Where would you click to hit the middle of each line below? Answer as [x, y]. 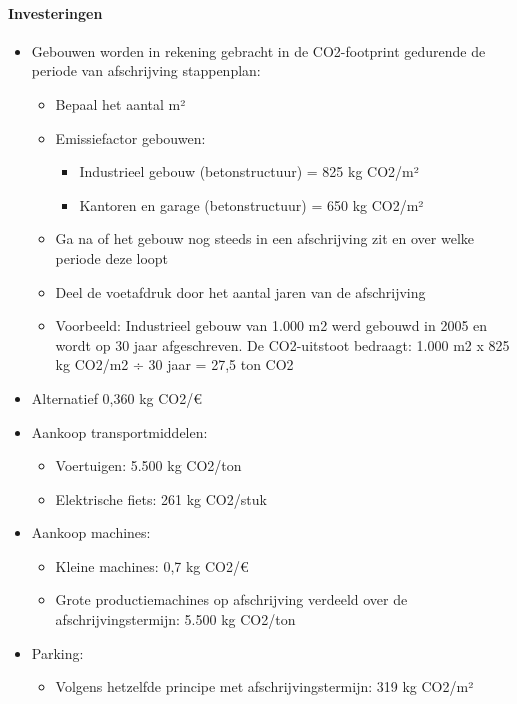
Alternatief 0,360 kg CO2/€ [117, 397]
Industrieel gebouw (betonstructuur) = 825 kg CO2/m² [249, 171]
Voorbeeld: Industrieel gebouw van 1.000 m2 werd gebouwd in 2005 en [271, 325]
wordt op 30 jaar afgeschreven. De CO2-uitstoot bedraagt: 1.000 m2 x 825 [282, 344]
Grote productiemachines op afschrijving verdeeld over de [231, 599]
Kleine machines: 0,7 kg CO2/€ [152, 565]
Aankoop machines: [91, 532]
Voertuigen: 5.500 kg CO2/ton [148, 465]
